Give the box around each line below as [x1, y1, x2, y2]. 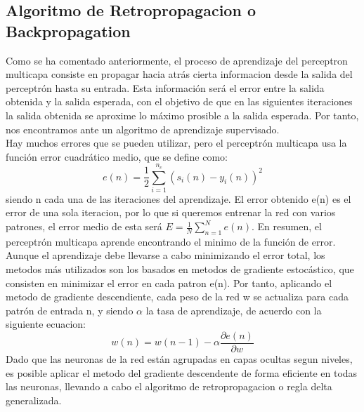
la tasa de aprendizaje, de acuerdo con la [145, 303, 322, 317]
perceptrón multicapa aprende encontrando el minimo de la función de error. [6, 234, 336, 248]
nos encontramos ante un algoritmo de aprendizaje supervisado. [6, 121, 280, 136]
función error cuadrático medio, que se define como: [6, 149, 228, 164]
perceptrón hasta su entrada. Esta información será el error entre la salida [6, 80, 325, 95]
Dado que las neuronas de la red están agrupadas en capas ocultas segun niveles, [6, 352, 353, 366]
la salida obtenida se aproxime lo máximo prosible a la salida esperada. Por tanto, [6, 107, 359, 122]
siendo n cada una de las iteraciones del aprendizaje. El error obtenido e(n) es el [6, 191, 351, 206]
